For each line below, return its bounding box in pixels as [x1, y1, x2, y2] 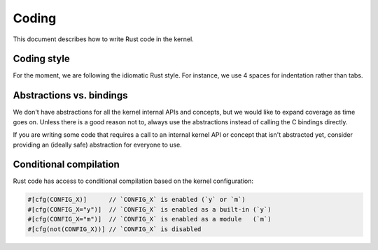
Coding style [13, 53, 70, 65]
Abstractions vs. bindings [13, 89, 128, 101]
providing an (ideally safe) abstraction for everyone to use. [13, 140, 182, 149]
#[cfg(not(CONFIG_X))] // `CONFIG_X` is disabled [27, 225, 202, 233]
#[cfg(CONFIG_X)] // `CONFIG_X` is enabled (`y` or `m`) [27, 196, 246, 204]
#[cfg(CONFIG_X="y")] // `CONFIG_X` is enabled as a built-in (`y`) [27, 205, 272, 213]
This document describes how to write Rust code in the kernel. [13, 35, 194, 43]
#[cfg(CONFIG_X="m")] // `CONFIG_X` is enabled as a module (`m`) [27, 215, 272, 223]
